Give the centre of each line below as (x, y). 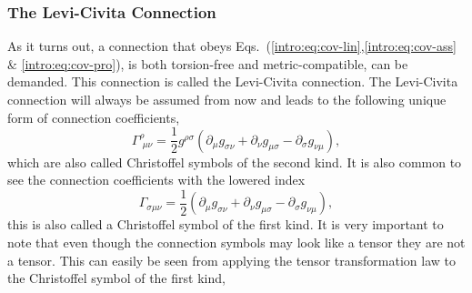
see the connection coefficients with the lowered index (156, 180)
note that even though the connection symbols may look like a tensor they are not (236, 242)
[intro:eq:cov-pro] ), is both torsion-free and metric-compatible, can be (215, 63)
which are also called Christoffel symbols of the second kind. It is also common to (235, 162)
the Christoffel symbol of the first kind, (116, 278)
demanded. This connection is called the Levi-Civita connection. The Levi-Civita (233, 81)
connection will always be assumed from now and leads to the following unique (227, 99)
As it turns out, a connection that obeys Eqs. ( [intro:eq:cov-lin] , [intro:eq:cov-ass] (232, 46)
